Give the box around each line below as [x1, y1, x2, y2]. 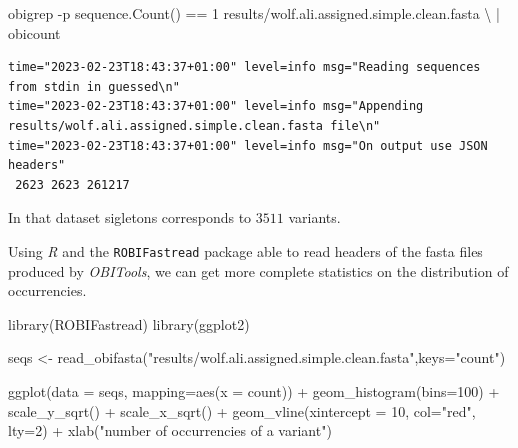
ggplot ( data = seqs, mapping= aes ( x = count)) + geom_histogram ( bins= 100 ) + [8, 380, 500, 401]
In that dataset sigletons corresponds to [8, 207, 252, 228]
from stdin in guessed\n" [8, 79, 180, 94]
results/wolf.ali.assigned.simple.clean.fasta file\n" [8, 118, 381, 133]
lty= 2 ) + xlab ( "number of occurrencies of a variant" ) [8, 420, 332, 441]
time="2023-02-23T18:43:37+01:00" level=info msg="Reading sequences [8, 60, 481, 75]
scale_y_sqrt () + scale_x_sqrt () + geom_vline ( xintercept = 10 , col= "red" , [8, 400, 476, 421]
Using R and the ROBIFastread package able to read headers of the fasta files [8, 240, 483, 261]
